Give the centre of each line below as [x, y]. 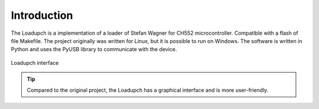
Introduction [42, 15]
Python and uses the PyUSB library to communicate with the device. [94, 49]
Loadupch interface [35, 62]
